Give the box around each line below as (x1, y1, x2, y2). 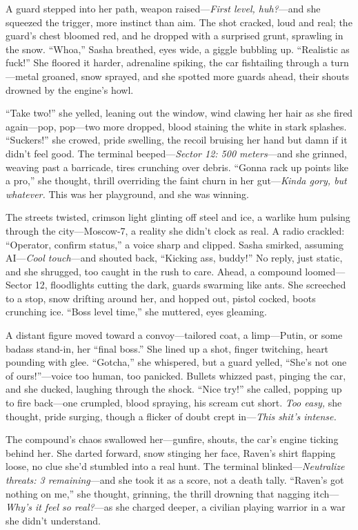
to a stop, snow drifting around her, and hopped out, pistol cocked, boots (6, 291, 316, 305)
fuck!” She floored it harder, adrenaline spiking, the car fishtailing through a (6, 55, 328, 70)
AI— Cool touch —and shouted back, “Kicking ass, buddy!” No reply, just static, (6, 251, 343, 265)
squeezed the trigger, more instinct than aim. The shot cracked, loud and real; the (6, 14, 352, 29)
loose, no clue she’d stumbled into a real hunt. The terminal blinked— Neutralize (6, 459, 345, 473)
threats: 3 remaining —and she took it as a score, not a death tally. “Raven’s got (6, 473, 344, 487)
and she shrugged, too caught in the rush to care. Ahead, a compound (6, 264, 302, 278)
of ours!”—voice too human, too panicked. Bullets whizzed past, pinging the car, (6, 368, 346, 382)
